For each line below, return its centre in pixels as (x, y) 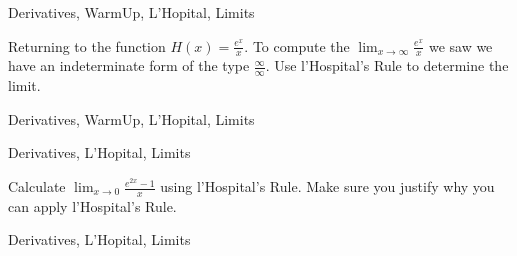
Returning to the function (87, 45)
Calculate (37, 186)
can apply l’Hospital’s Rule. (92, 205)
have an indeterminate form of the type (129, 65)
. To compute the (297, 45)
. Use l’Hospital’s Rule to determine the (387, 65)
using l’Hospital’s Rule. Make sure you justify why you (327, 186)
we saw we (460, 45)
